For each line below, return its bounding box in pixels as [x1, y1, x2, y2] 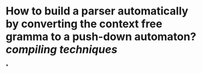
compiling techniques [5, 43, 118, 57]
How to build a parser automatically [5, 4, 189, 18]
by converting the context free [5, 17, 163, 31]
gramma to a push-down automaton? [5, 30, 197, 43]
